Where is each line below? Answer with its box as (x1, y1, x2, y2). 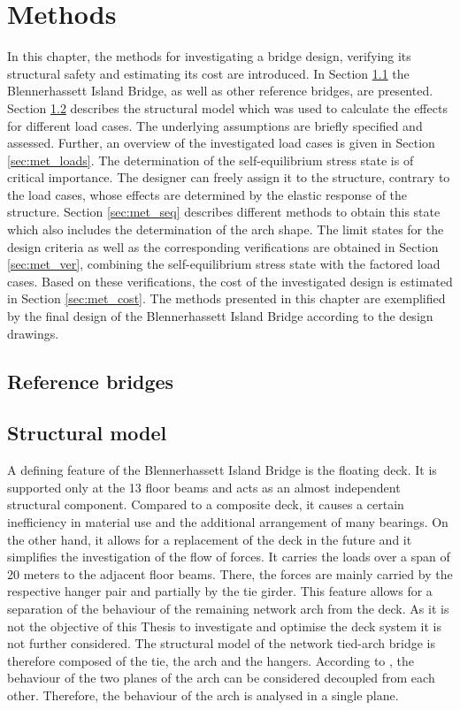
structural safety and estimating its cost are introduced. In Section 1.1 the (7, 64, 410, 82)
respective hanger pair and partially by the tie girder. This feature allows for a (7, 582, 433, 600)
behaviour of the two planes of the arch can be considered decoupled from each (7, 668, 435, 687)
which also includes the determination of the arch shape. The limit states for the (7, 220, 444, 239)
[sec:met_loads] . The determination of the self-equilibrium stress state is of (7, 150, 414, 169)
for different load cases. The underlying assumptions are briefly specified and (7, 116, 423, 134)
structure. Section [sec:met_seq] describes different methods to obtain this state (7, 202, 441, 221)
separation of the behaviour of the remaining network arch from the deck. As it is (7, 599, 449, 617)
